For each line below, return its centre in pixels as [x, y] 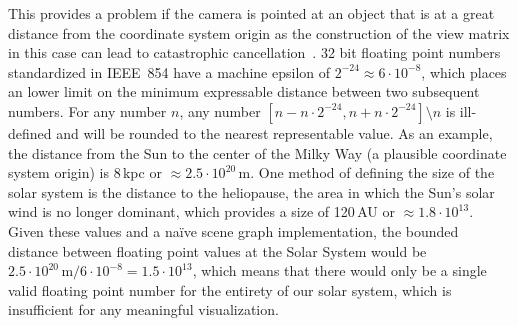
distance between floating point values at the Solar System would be [217, 250]
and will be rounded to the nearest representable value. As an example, [274, 132]
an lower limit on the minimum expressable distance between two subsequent [244, 91]
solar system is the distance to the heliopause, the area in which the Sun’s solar [251, 191]
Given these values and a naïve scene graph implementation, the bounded [233, 230]
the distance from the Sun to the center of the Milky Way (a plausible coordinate [257, 152]
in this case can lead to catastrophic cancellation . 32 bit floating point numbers [254, 52]
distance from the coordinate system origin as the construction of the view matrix [259, 32]
